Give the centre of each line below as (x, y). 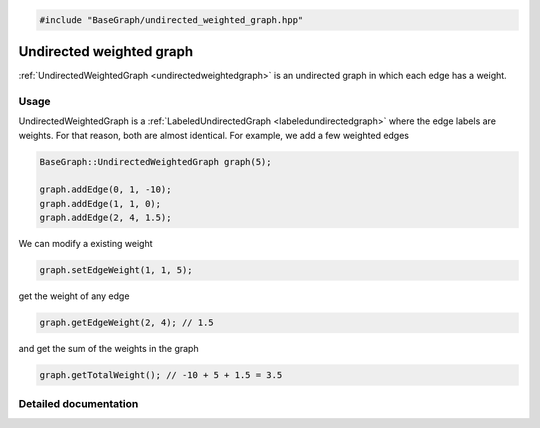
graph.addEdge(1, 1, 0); (100, 203)
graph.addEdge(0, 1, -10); (105, 189)
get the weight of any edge (74, 296)
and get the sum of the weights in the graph (108, 349)
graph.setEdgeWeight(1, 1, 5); (116, 270)
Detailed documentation (78, 404)
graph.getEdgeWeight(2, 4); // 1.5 (126, 323)
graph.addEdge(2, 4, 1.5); (105, 218)
